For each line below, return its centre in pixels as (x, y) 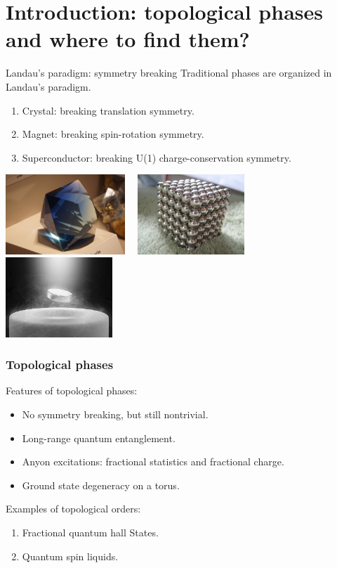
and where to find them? (128, 39)
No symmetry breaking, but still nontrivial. (115, 414)
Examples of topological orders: (73, 509)
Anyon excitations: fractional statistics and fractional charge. (153, 461)
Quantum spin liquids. (70, 556)
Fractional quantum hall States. (90, 532)
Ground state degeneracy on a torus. (101, 485)
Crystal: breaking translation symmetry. (108, 110)
